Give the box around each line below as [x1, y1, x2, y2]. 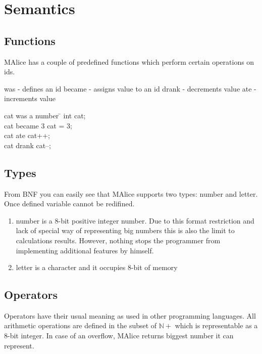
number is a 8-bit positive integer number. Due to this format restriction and [16, 215, 254, 226]
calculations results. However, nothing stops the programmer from [16, 235, 221, 245]
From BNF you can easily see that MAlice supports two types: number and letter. [4, 188, 258, 199]
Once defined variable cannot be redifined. [4, 198, 135, 209]
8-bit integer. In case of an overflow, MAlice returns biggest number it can [4, 330, 234, 341]
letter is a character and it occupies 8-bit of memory [16, 262, 178, 273]
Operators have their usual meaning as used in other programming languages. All [4, 310, 256, 321]
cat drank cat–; [4, 140, 51, 150]
